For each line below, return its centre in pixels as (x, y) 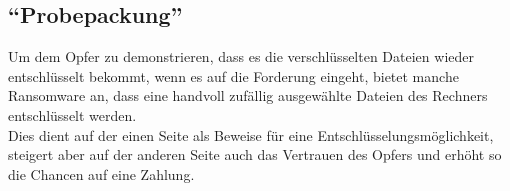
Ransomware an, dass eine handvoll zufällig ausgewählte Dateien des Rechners (248, 95)
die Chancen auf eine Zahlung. (101, 173)
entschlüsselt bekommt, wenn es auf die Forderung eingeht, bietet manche (233, 75)
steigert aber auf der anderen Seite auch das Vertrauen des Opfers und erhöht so (255, 154)
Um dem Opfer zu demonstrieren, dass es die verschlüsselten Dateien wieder (241, 56)
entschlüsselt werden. (72, 114)
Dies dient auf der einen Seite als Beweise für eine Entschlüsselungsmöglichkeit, (251, 134)
